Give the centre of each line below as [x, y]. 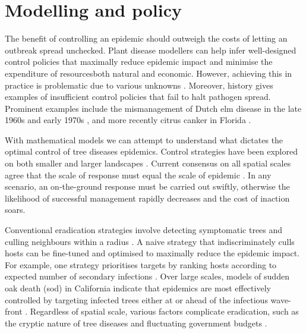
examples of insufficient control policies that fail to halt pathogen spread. [138, 97]
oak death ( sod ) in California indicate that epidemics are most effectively [138, 288]
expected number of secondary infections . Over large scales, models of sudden [147, 276]
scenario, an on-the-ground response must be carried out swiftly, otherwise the [147, 186]
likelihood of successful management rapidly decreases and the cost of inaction [147, 198]
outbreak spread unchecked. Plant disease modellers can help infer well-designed [151, 50]
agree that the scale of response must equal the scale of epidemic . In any [138, 175]
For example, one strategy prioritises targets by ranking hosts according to [141, 264]
